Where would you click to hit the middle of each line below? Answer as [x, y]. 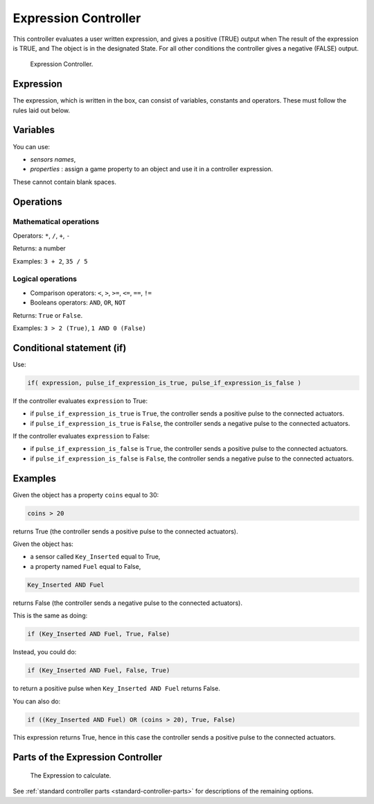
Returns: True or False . [48, 315]
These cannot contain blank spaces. [65, 182]
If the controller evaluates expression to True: [80, 401]
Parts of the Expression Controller [88, 757]
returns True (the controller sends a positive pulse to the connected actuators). [125, 531]
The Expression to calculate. [71, 775]
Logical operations [45, 279]
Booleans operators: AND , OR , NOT [78, 302]
